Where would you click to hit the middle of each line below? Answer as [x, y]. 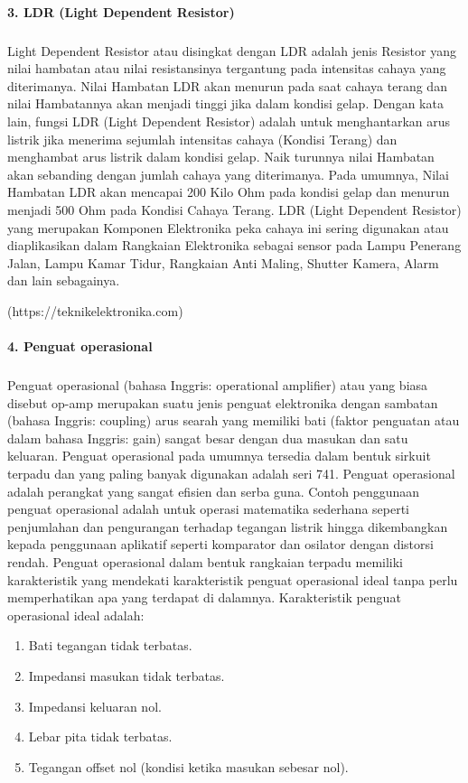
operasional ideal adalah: [76, 615]
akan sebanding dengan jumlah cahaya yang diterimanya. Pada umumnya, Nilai [228, 174]
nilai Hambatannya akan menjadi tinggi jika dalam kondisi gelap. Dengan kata [225, 103]
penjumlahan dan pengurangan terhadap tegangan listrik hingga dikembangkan [228, 526]
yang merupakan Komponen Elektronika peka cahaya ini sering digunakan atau [228, 227]
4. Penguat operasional [80, 346]
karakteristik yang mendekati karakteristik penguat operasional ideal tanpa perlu [233, 579]
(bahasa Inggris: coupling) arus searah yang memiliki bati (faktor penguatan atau [234, 420]
